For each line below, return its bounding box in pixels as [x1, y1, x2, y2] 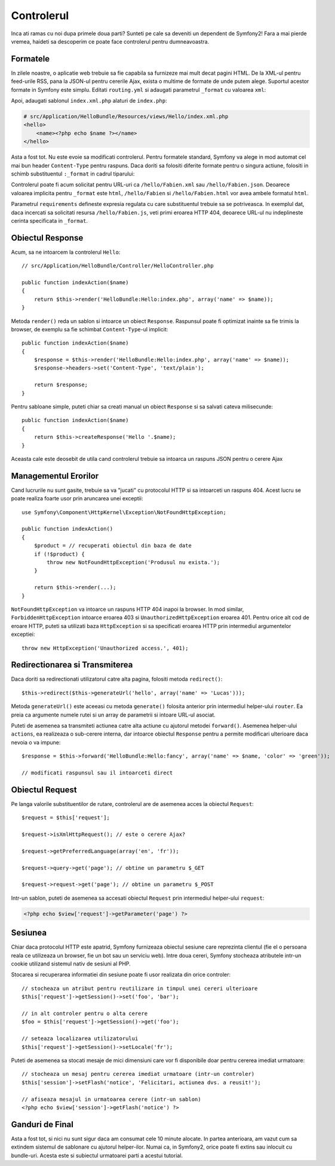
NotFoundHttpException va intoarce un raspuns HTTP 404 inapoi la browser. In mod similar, [11, 605, 244, 613]
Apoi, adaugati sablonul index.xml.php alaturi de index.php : [11, 97, 167, 104]
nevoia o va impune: [11, 739, 61, 746]
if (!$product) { [33, 550, 85, 558]
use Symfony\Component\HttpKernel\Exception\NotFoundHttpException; [21, 509, 226, 516]
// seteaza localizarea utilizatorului [21, 1035, 139, 1042]
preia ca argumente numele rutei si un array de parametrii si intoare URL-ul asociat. [11, 711, 216, 718]
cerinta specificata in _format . [11, 217, 88, 224]
